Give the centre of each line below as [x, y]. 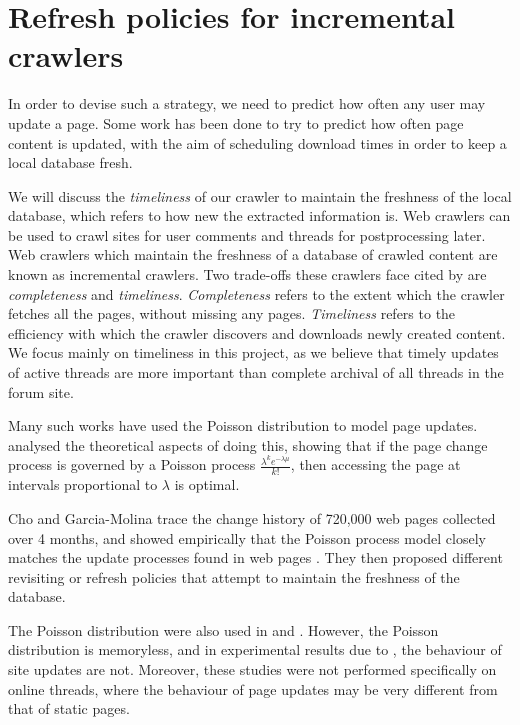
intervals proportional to [83, 484]
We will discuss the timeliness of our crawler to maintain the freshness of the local [260, 195]
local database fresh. [70, 162]
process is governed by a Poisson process [132, 464]
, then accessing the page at [375, 464]
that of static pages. [69, 708]
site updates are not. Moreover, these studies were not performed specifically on [252, 669]
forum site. [41, 391]
